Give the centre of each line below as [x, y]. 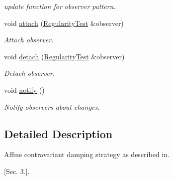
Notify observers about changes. [52, 106]
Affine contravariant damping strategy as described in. [87, 154]
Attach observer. [29, 40]
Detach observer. [30, 73]
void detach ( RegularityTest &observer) [64, 56]
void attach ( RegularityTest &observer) [64, 23]
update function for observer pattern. [60, 6]
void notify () [24, 90]
